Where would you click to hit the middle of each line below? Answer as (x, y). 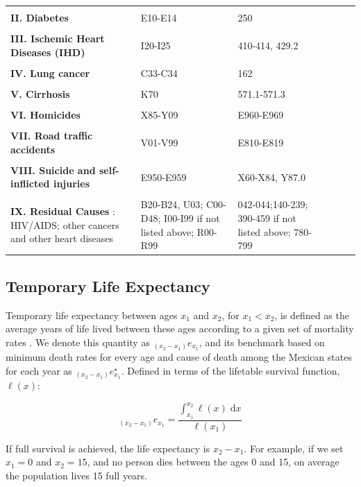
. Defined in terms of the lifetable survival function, (230, 370)
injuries (72, 183)
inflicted (30, 183)
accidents (33, 149)
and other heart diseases (62, 238)
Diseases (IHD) (48, 52)
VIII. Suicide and (53, 170)
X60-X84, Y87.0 (272, 177)
